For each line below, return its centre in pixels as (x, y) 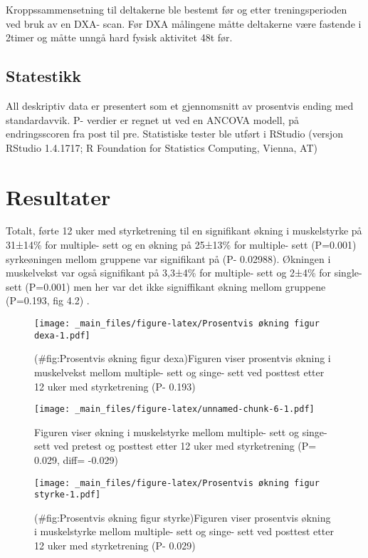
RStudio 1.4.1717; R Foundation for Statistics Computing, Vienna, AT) (162, 147)
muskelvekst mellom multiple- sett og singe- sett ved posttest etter (179, 372)
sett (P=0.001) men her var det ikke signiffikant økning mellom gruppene (166, 286)
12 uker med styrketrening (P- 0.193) (115, 386)
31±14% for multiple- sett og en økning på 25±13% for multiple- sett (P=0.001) (181, 245)
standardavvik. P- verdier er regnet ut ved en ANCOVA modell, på (152, 119)
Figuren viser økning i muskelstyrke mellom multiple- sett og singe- (181, 432)
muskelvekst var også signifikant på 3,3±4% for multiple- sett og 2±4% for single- (184, 273)
